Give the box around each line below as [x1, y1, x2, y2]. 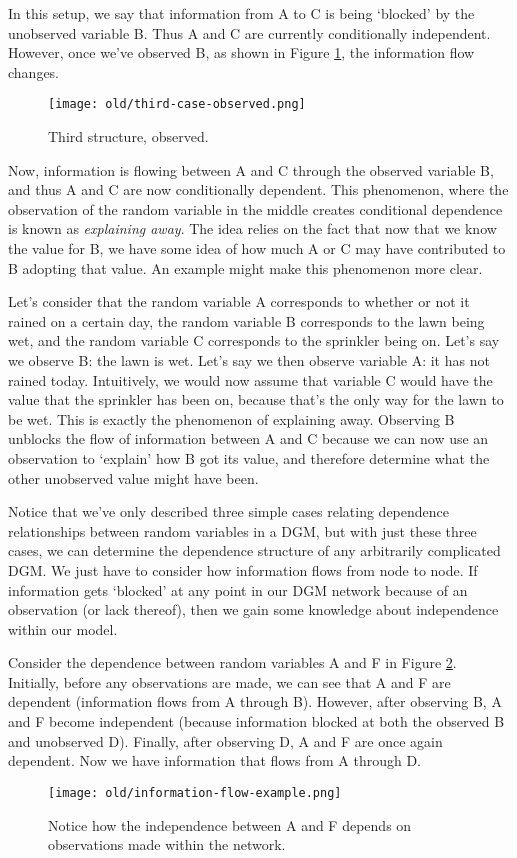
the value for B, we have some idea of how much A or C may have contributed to [8, 238, 506, 258]
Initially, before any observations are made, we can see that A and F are [8, 671, 451, 692]
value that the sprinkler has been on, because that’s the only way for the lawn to [8, 389, 504, 410]
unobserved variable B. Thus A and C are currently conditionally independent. [8, 22, 491, 43]
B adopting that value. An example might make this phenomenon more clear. [8, 257, 483, 278]
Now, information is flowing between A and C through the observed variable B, [8, 159, 494, 180]
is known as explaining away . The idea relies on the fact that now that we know [8, 218, 497, 239]
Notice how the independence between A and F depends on [48, 814, 412, 835]
